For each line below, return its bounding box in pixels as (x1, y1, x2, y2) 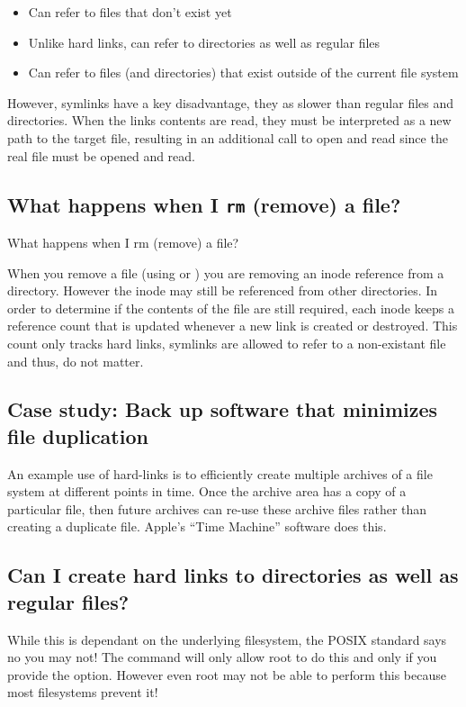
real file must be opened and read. (7, 146, 195, 165)
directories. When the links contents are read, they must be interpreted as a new (7, 111, 452, 130)
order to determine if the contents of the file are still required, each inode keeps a (7, 298, 455, 317)
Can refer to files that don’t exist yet (28, 3, 232, 21)
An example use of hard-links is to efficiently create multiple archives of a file (7, 464, 433, 483)
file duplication (7, 421, 148, 449)
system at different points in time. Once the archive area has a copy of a (7, 482, 407, 501)
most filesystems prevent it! (7, 683, 158, 702)
